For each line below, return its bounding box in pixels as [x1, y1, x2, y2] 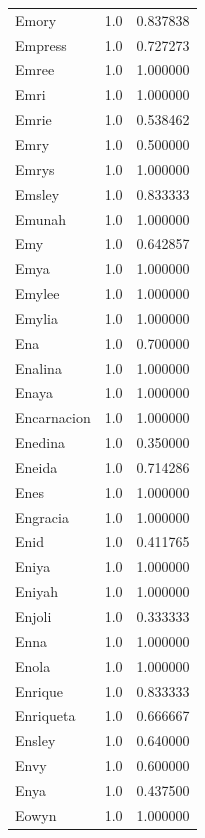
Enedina [15, 432, 65, 453]
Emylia [15, 307, 58, 328]
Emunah [15, 208, 67, 229]
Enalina [15, 357, 62, 378]
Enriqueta [15, 705, 76, 726]
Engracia [15, 506, 69, 527]
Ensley [15, 730, 56, 751]
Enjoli [15, 606, 52, 626]
